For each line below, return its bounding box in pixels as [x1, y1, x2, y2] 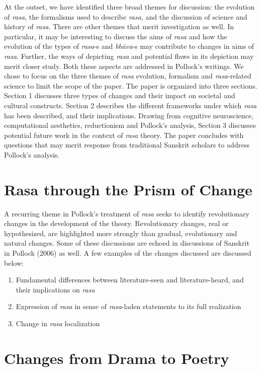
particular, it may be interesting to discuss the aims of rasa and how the [4, 31, 227, 41]
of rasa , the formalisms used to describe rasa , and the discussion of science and [4, 11, 247, 22]
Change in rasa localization [16, 318, 100, 328]
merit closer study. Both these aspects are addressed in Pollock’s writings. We [4, 60, 244, 71]
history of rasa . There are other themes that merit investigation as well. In [4, 21, 234, 32]
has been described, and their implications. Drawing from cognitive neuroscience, [4, 110, 253, 120]
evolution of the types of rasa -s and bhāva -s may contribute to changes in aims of [4, 41, 254, 51]
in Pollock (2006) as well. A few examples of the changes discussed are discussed [4, 248, 251, 258]
